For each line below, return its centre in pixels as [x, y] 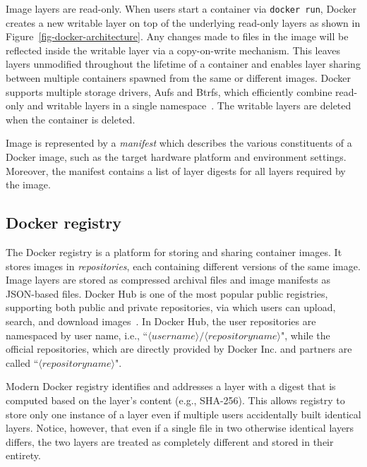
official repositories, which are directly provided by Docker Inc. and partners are [179, 349]
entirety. [23, 455]
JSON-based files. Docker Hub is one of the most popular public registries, [167, 293]
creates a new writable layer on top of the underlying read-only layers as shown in [183, 22]
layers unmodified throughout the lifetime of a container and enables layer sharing [183, 64]
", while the [305, 335]
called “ [22, 362]
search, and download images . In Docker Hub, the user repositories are [161, 321]
